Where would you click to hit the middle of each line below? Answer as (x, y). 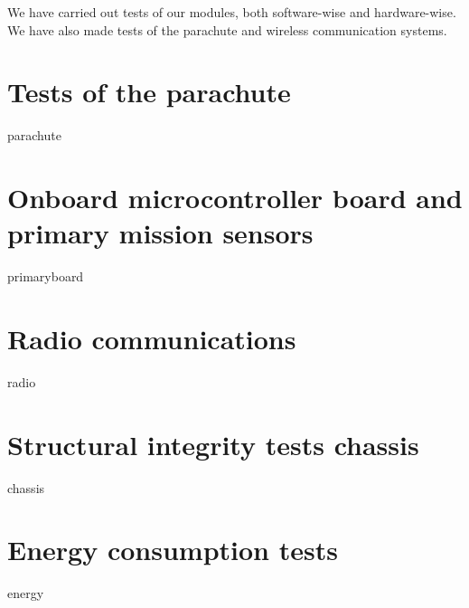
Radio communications (152, 338)
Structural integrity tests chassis (213, 444)
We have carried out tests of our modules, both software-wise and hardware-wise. (232, 12)
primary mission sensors (160, 233)
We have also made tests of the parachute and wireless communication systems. (227, 29)
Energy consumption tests (173, 550)
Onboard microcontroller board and (235, 198)
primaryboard (46, 276)
